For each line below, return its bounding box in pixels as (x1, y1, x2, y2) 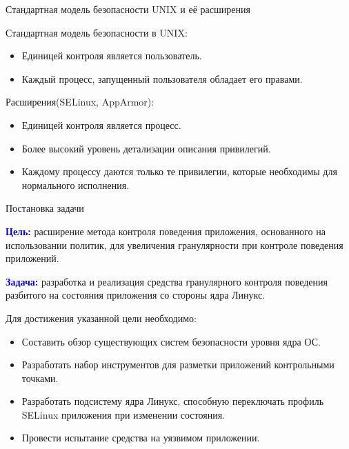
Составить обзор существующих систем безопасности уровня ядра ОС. (21, 334, 321, 348)
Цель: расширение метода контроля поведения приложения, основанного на (6, 223, 326, 238)
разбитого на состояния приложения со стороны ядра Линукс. (6, 288, 266, 302)
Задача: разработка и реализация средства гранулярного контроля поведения (6, 274, 328, 288)
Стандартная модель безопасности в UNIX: (6, 25, 188, 39)
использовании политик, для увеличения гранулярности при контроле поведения (6, 237, 343, 252)
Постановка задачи (6, 201, 84, 215)
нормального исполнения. (21, 177, 130, 192)
